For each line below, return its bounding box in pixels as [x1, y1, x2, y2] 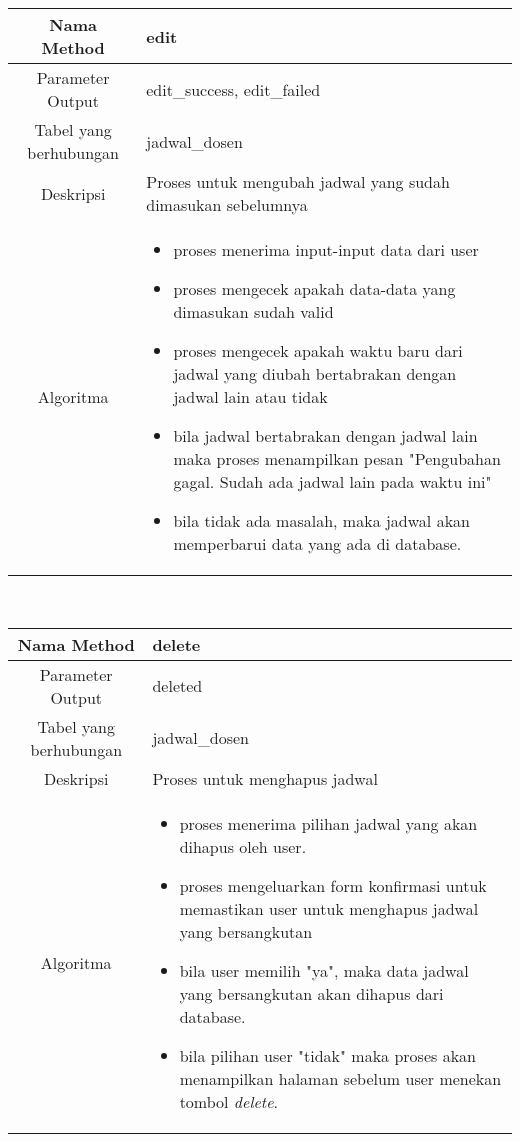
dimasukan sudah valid [173, 300, 334, 323]
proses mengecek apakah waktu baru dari [173, 339, 463, 362]
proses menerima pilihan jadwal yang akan [179, 811, 478, 835]
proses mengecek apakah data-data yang [173, 277, 456, 300]
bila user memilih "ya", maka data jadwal [179, 958, 469, 982]
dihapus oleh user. [179, 834, 307, 858]
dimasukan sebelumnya [146, 193, 308, 216]
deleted [152, 674, 203, 698]
